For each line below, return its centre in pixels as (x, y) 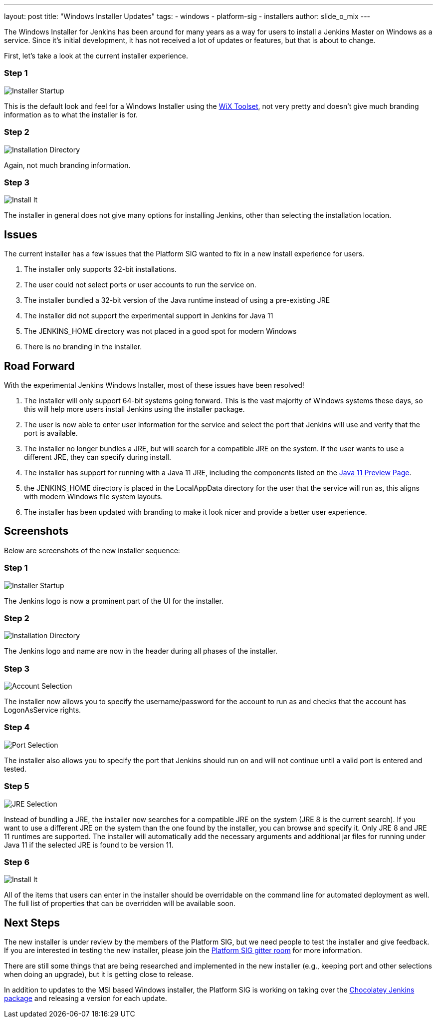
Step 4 (17, 727)
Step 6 (17, 862)
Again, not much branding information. (67, 165)
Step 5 (17, 786)
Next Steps (32, 923)
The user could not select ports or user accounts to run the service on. (140, 285)
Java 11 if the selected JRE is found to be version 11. (89, 845)
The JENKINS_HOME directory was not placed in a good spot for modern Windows (160, 331)
